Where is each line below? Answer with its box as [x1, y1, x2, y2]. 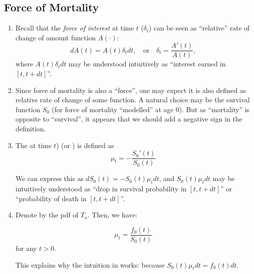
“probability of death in [15, 193, 87, 203]
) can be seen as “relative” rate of [149, 23, 250, 33]
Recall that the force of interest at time [15, 23, 134, 33]
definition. [15, 123, 46, 134]
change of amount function [15, 32, 96, 42]
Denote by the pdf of [15, 210, 78, 220]
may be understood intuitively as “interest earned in [68, 59, 226, 69]
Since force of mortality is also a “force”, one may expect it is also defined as [15, 85, 246, 95]
